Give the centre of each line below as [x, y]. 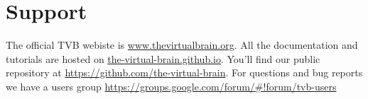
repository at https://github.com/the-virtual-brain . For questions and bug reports [184, 72]
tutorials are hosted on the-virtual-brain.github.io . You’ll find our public [163, 58]
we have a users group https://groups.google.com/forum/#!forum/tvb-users [171, 86]
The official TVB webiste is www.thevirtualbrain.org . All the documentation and [182, 45]
